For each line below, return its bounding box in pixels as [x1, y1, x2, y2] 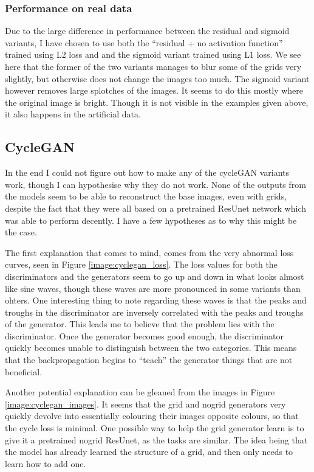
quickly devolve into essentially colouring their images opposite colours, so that [5, 409, 299, 422]
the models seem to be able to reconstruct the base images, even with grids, [5, 190, 287, 203]
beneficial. [5, 365, 43, 378]
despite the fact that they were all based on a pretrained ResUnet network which [5, 201, 306, 214]
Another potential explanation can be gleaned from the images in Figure [5, 386, 275, 398]
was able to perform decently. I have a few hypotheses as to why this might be [5, 213, 297, 226]
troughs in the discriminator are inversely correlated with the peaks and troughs [5, 305, 304, 318]
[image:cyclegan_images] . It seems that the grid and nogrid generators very [5, 397, 286, 410]
